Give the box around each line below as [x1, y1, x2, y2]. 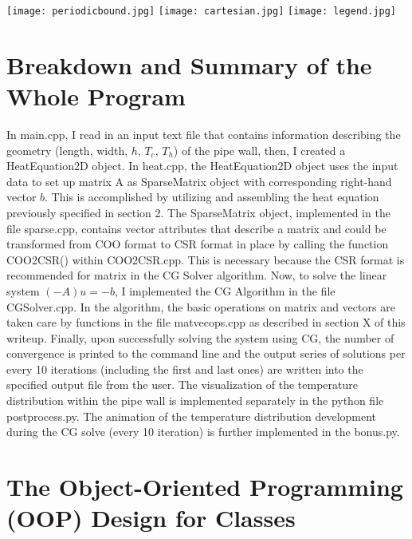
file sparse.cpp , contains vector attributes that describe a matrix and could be [6, 220, 386, 236]
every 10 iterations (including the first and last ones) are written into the [6, 360, 363, 377]
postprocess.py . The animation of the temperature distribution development [6, 407, 377, 424]
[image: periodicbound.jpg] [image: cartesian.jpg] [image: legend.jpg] [6, 6, 397, 17]
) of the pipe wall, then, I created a [173, 141, 346, 158]
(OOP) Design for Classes [6, 501, 296, 534]
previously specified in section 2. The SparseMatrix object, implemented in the [6, 204, 390, 220]
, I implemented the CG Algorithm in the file [114, 282, 335, 299]
